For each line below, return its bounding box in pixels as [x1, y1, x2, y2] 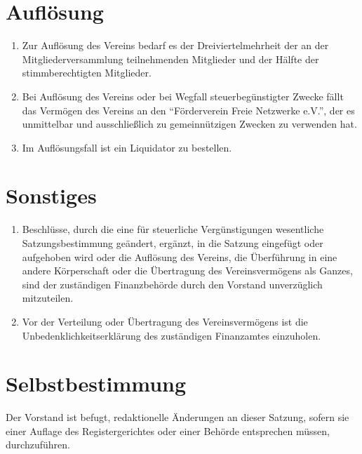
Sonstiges [6, 181, 97, 210]
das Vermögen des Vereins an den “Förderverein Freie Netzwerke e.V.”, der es [22, 102, 355, 117]
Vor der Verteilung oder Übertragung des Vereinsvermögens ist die [22, 314, 308, 328]
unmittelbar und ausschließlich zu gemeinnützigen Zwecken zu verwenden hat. [22, 116, 357, 131]
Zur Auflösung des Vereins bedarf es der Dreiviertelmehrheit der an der [22, 38, 329, 53]
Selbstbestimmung [6, 369, 187, 398]
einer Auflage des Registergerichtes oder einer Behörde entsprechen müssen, [6, 423, 330, 438]
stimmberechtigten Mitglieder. [22, 65, 152, 80]
